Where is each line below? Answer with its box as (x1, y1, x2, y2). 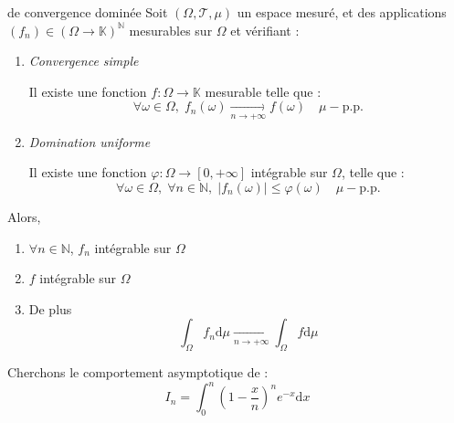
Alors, (7, 206, 41, 226)
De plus (28, 299, 72, 318)
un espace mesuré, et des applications (237, 3, 447, 21)
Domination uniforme (28, 132, 151, 151)
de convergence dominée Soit (7, 3, 168, 21)
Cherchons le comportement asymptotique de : (7, 363, 269, 382)
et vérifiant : (230, 20, 300, 39)
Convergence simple (28, 51, 139, 70)
